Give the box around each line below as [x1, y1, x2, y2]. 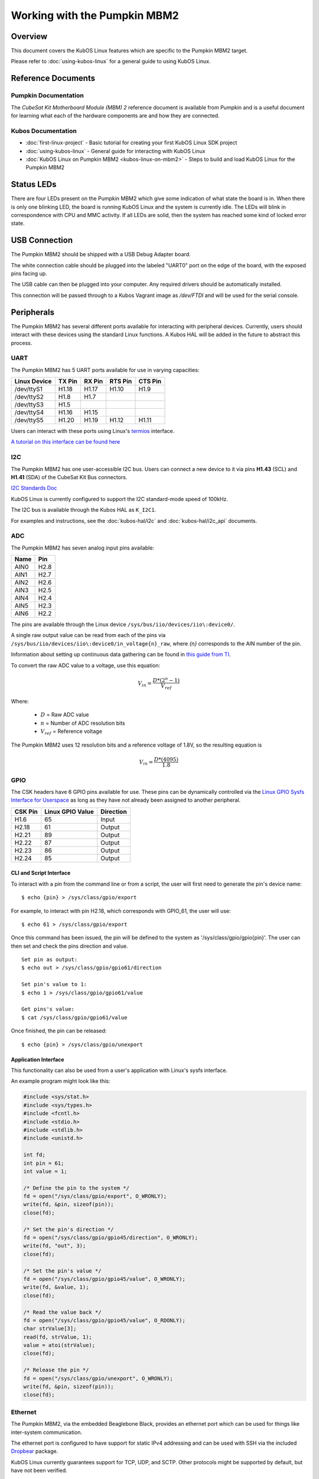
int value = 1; [23, 1168, 67, 1174]
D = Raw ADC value [40, 711, 89, 718]
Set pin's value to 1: [21, 981, 87, 988]
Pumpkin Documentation [11, 92, 84, 100]
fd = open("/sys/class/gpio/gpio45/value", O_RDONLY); [23, 1317, 185, 1323]
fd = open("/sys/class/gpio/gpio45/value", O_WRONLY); [23, 1275, 185, 1282]
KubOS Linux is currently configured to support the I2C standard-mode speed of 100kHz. [11, 495, 229, 502]
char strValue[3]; [23, 1325, 77, 1332]
